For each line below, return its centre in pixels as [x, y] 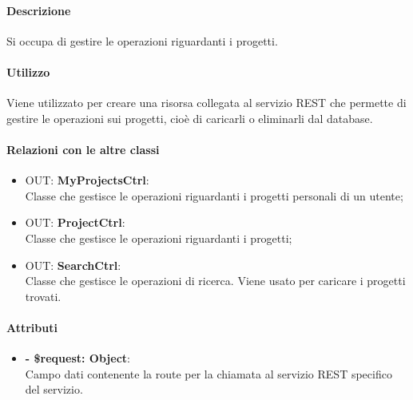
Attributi [32, 327]
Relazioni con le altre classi [83, 149]
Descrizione [39, 10]
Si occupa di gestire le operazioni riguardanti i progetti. [142, 40]
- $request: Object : [77, 358]
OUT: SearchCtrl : [73, 265]
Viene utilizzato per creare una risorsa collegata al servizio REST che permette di [206, 103]
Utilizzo [28, 71]
